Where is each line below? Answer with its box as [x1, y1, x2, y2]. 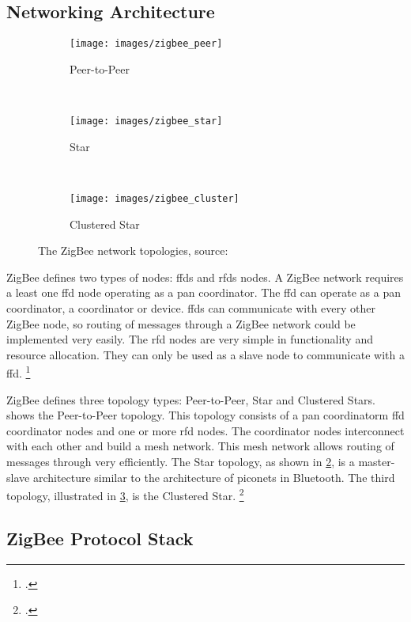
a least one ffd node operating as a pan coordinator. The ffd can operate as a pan [6, 284, 401, 301]
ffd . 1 [6, 362, 31, 381]
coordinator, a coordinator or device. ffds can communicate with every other [6, 299, 376, 316]
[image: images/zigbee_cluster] [70, 192, 239, 204]
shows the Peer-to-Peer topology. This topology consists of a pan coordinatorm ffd [6, 407, 405, 423]
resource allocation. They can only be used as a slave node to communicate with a [6, 346, 405, 362]
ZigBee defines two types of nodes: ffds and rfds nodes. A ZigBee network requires [6, 268, 404, 285]
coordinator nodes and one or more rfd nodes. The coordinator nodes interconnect [6, 422, 405, 438]
